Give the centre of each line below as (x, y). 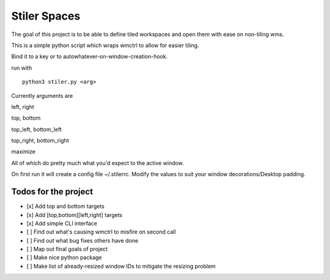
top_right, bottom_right (40, 141)
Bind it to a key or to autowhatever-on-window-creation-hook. (90, 57)
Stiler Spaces (46, 16)
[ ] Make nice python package (64, 257)
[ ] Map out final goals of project (67, 249)
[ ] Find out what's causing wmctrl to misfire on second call (101, 232)
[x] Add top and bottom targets (66, 206)
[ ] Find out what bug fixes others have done (82, 240)
